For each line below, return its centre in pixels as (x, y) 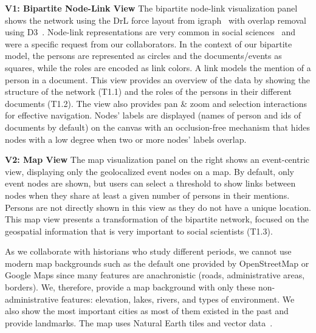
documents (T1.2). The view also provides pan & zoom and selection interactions (156, 103)
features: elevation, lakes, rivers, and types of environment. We (178, 299)
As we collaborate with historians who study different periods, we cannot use (148, 251)
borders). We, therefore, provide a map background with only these (130, 287)
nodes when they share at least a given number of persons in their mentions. (147, 195)
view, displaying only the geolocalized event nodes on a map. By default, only (149, 171)
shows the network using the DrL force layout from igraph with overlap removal (156, 20)
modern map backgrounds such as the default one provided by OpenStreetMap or (157, 263)
